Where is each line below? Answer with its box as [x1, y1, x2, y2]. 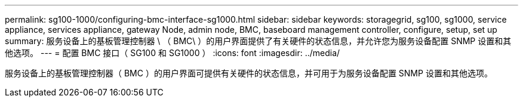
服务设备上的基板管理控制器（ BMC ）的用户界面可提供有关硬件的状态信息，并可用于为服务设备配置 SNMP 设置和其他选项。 [5, 68, 493, 78]
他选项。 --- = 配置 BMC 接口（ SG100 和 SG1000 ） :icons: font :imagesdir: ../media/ [5, 48, 340, 58]
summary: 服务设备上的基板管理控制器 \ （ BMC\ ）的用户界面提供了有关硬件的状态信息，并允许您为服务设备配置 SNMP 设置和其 [5, 36, 512, 46]
